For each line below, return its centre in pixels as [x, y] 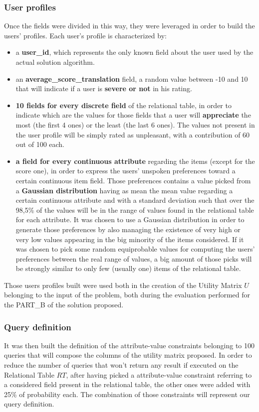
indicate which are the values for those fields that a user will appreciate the [133, 115]
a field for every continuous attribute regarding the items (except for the [135, 161]
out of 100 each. [40, 144]
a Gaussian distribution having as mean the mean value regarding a [124, 190]
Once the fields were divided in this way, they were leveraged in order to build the [129, 26]
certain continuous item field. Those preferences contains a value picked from [133, 180]
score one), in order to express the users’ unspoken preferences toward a [126, 171]
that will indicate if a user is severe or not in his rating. [104, 88]
